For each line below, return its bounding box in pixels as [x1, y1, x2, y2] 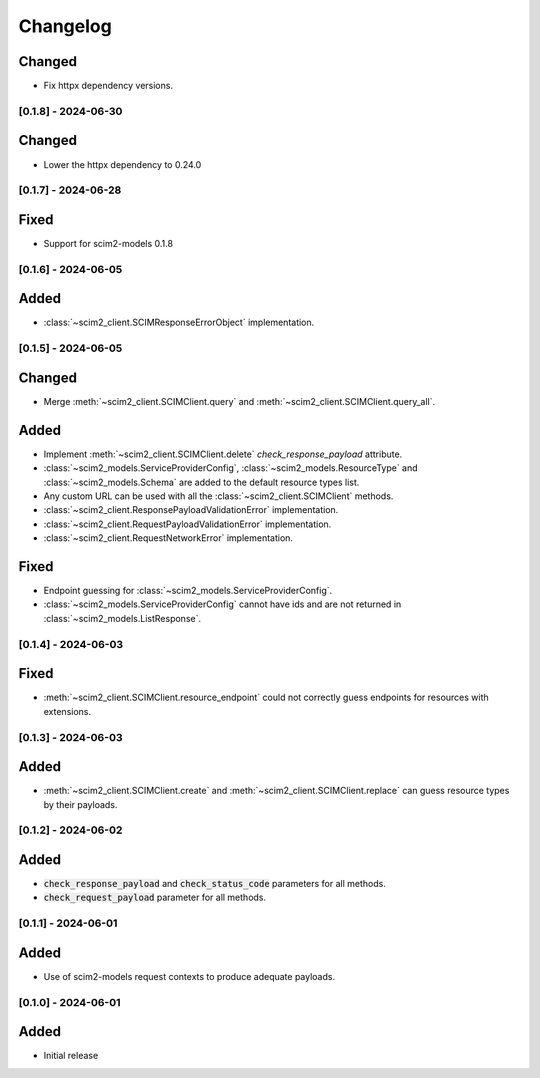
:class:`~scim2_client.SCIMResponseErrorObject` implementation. [43, 316, 315, 329]
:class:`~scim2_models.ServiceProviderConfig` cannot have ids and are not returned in [43, 598, 402, 610]
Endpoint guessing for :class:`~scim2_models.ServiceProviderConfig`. [43, 585, 333, 597]
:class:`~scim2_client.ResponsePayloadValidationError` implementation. [43, 504, 339, 516]
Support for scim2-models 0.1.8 [43, 238, 174, 249]
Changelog [18, 15, 112, 37]
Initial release [43, 1050, 99, 1062]
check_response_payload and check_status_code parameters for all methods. [43, 878, 387, 890]
